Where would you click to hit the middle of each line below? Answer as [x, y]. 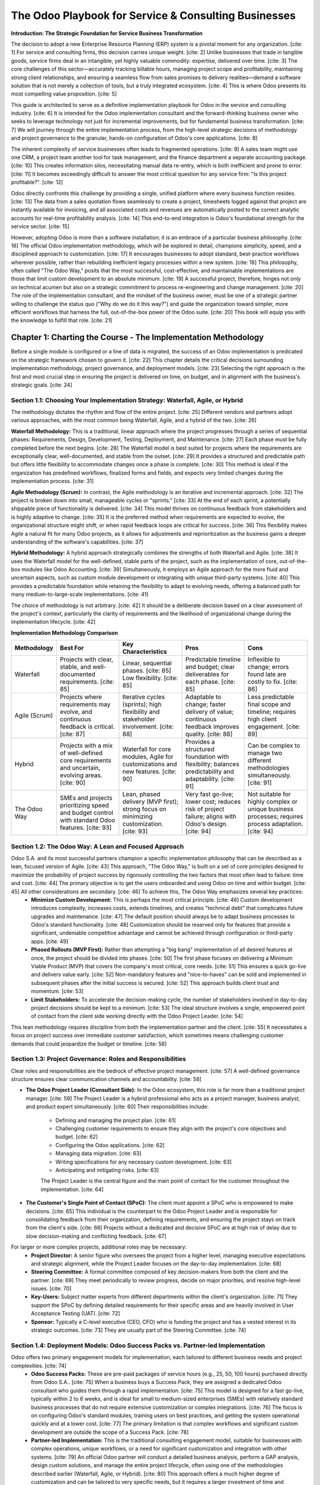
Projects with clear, [87, 659]
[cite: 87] [73, 734]
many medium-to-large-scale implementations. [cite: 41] [80, 595]
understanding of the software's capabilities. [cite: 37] [77, 542]
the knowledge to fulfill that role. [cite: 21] [62, 320]
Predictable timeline [213, 659]
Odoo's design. [207, 824]
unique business [270, 809]
